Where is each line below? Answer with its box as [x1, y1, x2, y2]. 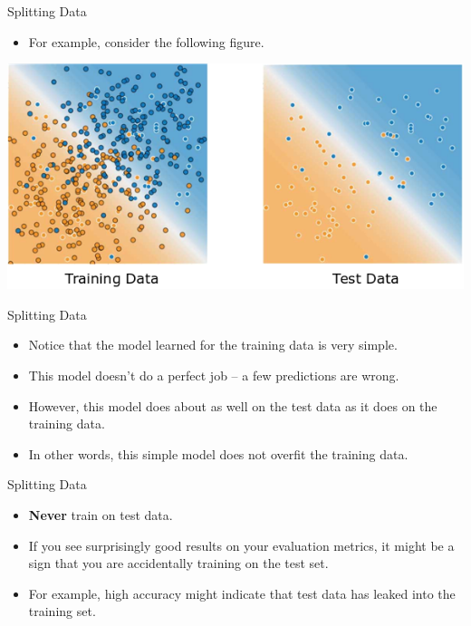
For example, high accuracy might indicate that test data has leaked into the [28, 583, 456, 602]
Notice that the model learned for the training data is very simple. [28, 335, 398, 354]
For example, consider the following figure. [28, 32, 264, 51]
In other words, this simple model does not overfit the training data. [28, 444, 409, 463]
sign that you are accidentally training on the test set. [28, 554, 329, 573]
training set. [28, 602, 96, 621]
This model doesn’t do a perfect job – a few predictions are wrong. [28, 365, 399, 384]
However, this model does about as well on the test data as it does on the [28, 396, 437, 415]
